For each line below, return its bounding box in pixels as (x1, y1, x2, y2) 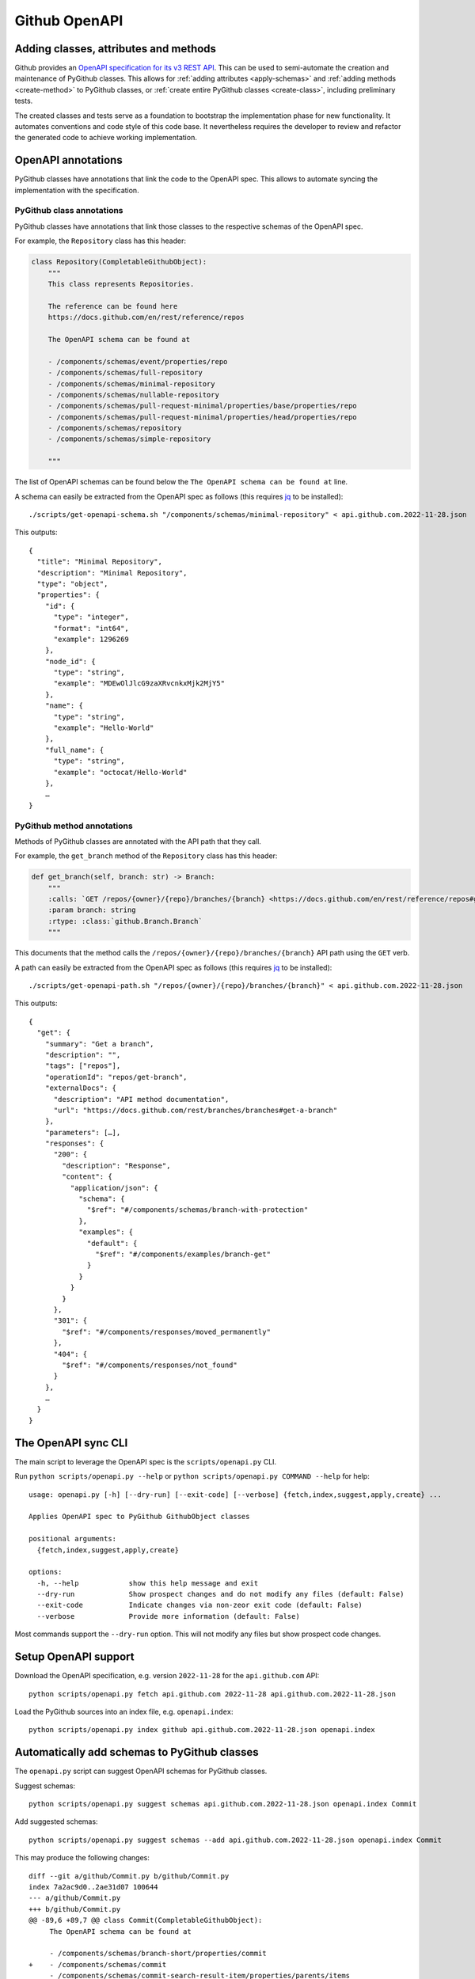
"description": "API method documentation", (53, 1095, 230, 1103)
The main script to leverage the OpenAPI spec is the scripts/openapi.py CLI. (14, 1457, 277, 1466)
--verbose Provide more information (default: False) (36, 1612, 300, 1620)
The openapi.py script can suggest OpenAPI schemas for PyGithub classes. (14, 1766, 268, 1776)
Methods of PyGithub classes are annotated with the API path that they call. (14, 836, 261, 846)
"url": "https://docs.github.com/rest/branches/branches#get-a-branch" (53, 1105, 338, 1115)
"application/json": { (70, 1183, 158, 1192)
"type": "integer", (53, 613, 130, 621)
